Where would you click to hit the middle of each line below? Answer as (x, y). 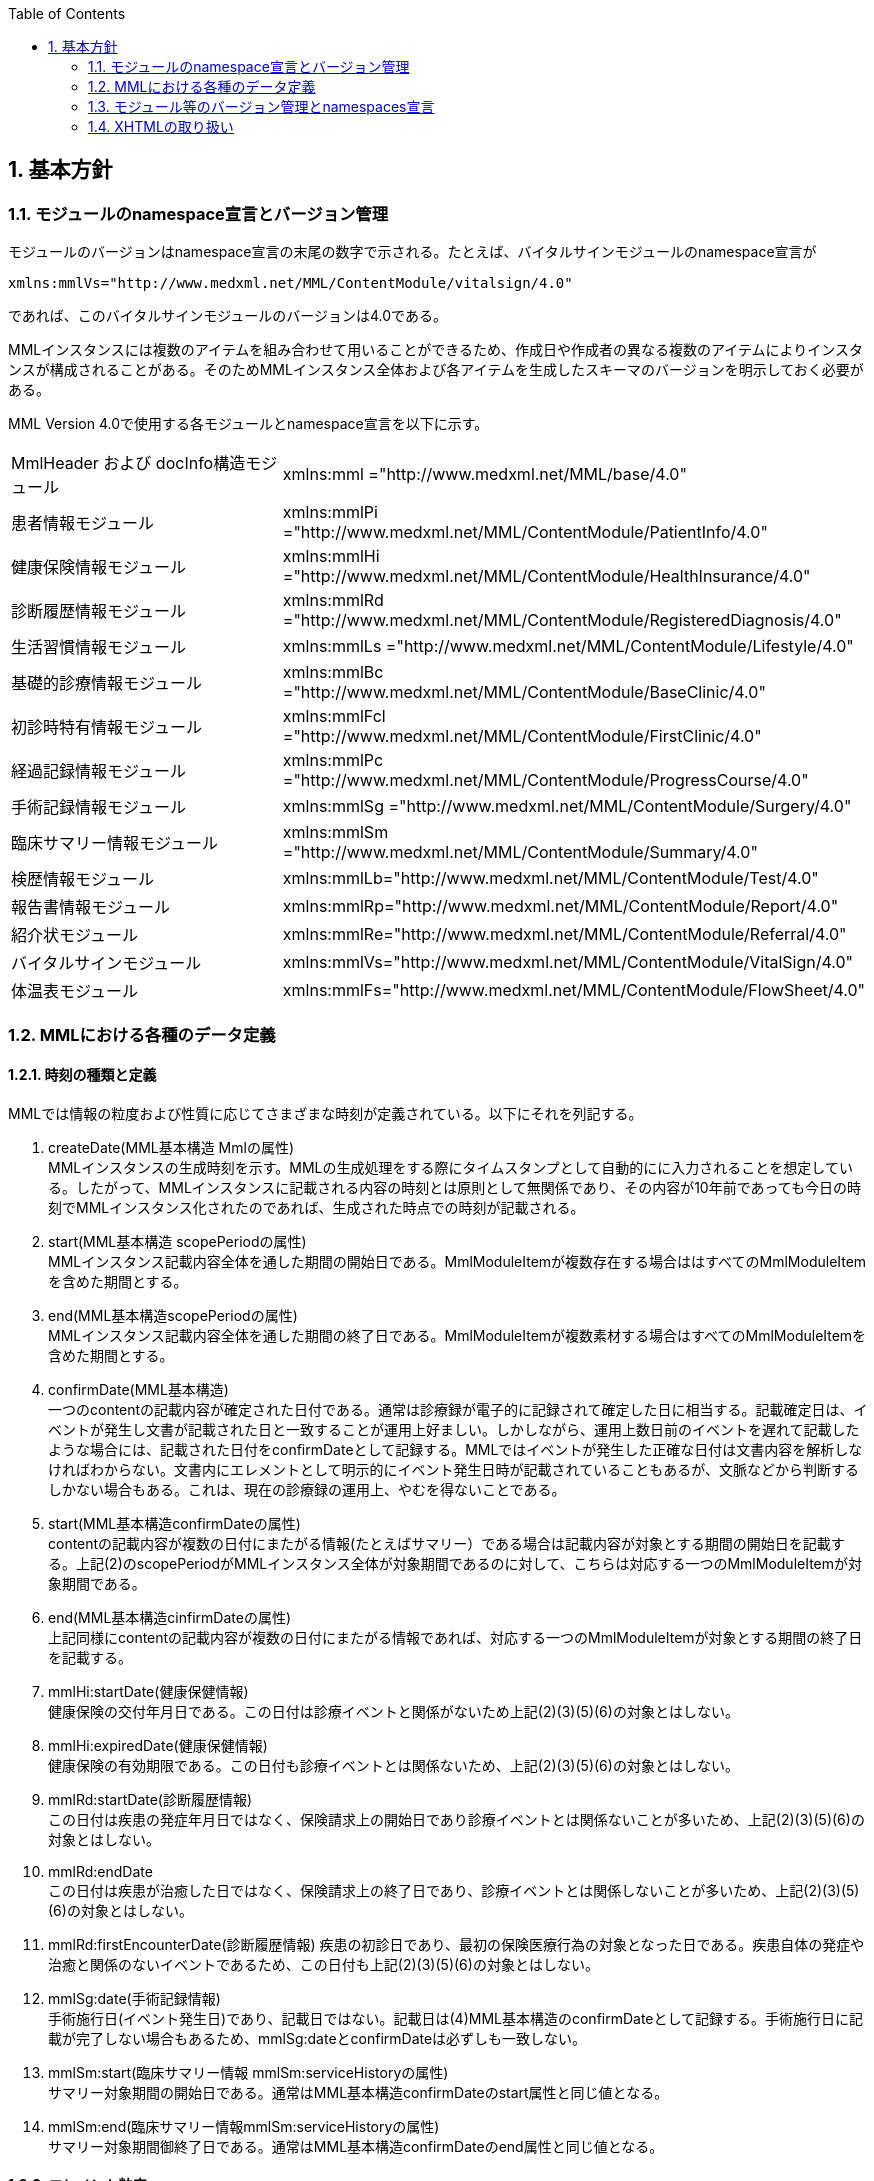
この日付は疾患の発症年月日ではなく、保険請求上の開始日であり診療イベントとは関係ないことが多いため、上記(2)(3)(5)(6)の (456, 1819)
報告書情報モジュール (90, 907)
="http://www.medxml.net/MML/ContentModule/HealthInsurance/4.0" (546, 576)
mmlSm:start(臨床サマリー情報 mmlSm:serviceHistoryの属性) (248, 2072)
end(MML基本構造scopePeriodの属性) (173, 1315)
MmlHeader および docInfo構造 (128, 463)
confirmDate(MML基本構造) (138, 1389)
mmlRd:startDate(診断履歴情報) (150, 1799)
